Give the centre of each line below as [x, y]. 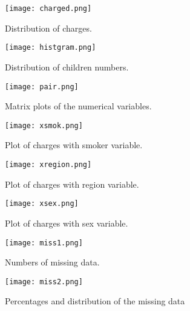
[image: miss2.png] [44, 282]
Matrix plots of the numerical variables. [78, 106]
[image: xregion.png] [48, 165]
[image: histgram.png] [51, 48]
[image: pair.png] [42, 87]
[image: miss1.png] [44, 243]
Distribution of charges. [48, 28]
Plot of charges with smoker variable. [74, 145]
